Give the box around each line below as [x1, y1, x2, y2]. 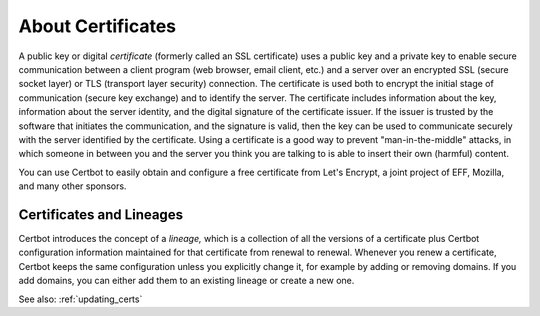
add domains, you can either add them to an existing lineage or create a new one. [18, 275, 355, 287]
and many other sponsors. [18, 180, 127, 192]
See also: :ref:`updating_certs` [18, 293, 143, 305]
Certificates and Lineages [18, 206, 184, 223]
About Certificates [18, 15, 177, 37]
